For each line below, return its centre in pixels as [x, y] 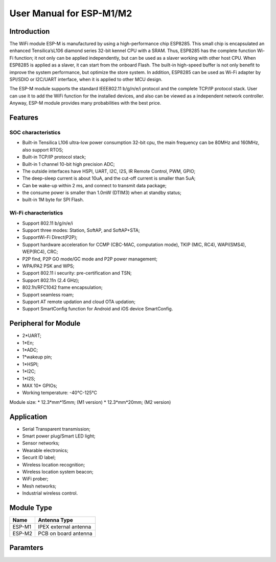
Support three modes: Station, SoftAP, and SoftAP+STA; [81, 230]
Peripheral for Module [45, 323]
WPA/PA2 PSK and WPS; [48, 266]
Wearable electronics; [45, 450]
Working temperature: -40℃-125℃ [60, 393]
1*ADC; [30, 350]
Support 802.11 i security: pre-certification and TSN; [77, 273]
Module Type [31, 508]
